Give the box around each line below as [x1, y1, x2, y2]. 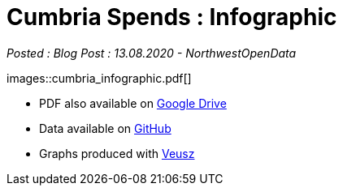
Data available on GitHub [39, 121, 171, 135]
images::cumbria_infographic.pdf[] [7, 70, 192, 85]
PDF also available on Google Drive [39, 96, 227, 110]
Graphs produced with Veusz [39, 146, 195, 160]
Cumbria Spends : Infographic [7, 3, 337, 31]
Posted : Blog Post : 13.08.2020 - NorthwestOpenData [7, 45, 297, 60]
